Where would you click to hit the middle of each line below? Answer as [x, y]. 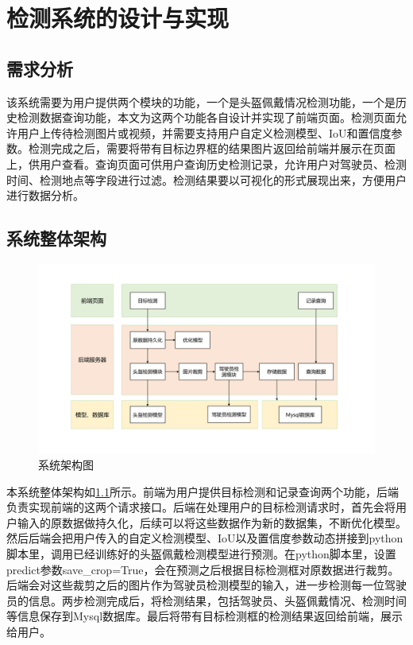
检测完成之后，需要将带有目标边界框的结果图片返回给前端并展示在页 [206, 148]
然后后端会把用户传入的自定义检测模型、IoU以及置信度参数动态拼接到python [205, 538]
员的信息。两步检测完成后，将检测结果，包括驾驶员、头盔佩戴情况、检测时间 [206, 600]
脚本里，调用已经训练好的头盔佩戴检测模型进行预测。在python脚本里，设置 [201, 554]
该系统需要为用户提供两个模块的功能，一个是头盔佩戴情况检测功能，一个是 [201, 101]
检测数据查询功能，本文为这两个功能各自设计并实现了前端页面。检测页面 [206, 117]
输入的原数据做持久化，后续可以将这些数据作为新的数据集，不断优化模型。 [212, 522]
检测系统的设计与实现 [118, 18]
